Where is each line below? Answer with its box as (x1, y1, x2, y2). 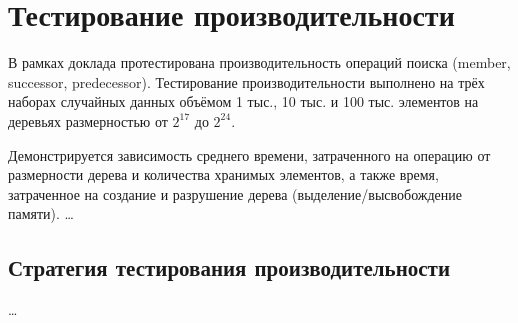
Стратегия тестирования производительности (8, 252, 450, 283)
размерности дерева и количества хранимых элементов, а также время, (8, 164, 439, 185)
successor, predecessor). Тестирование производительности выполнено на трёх (8, 71, 485, 92)
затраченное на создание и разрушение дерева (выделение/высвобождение (8, 183, 463, 204)
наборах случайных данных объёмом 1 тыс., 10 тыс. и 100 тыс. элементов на (8, 91, 479, 112)
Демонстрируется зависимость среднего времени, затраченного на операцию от (8, 144, 491, 165)
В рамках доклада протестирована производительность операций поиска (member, (8, 52, 511, 73)
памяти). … (8, 203, 74, 224)
